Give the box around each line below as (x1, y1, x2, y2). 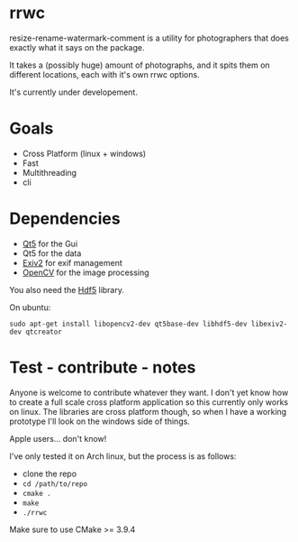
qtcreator (25, 327, 63, 336)
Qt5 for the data (22, 247, 82, 259)
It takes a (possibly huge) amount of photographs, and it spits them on (9, 60, 270, 70)
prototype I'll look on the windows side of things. (9, 416, 191, 427)
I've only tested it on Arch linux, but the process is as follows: (9, 450, 237, 462)
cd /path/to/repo (22, 479, 88, 489)
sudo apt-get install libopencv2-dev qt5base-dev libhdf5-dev (9, 319, 248, 328)
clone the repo (22, 468, 77, 479)
